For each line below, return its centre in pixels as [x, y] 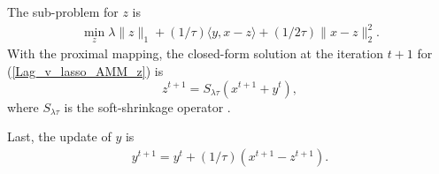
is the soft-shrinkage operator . [147, 106]
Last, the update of [59, 136]
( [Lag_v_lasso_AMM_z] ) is [85, 70]
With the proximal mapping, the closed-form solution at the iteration [195, 53]
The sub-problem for [63, 11]
